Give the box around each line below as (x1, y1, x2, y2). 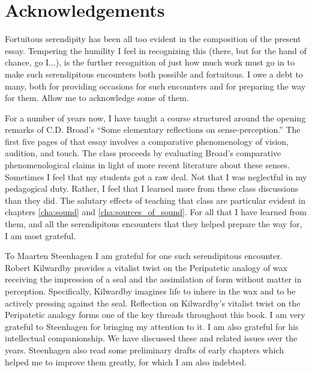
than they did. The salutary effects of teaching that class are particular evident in (5, 194, 305, 206)
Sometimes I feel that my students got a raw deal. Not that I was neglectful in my (5, 170, 307, 183)
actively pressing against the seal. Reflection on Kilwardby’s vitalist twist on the (5, 296, 301, 309)
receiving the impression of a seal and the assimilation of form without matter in (5, 273, 302, 285)
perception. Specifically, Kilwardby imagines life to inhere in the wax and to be (5, 285, 296, 297)
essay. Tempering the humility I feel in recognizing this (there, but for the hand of (5, 44, 307, 56)
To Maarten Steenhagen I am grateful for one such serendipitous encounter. (5, 249, 283, 262)
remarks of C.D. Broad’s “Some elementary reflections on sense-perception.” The (5, 123, 301, 136)
